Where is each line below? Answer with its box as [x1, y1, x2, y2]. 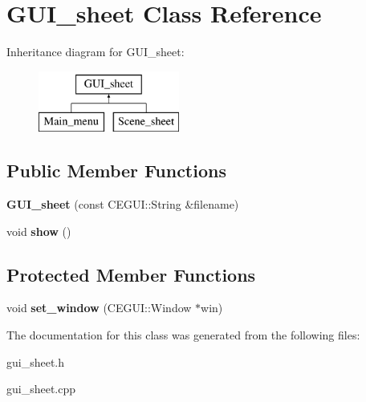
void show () [6, 222, 71, 239]
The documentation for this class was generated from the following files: [6, 327, 360, 343]
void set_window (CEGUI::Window [6, 299, 192, 316]
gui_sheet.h [6, 353, 65, 370]
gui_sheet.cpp [6, 380, 76, 397]
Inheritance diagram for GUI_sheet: [6, 43, 185, 60]
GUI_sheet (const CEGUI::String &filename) [6, 196, 239, 213]
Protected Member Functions [6, 262, 256, 286]
